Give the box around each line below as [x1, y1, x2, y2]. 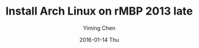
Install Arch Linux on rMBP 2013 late [5, 4, 193, 18]
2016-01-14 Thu [79, 36, 119, 43]
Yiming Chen [83, 24, 116, 32]
